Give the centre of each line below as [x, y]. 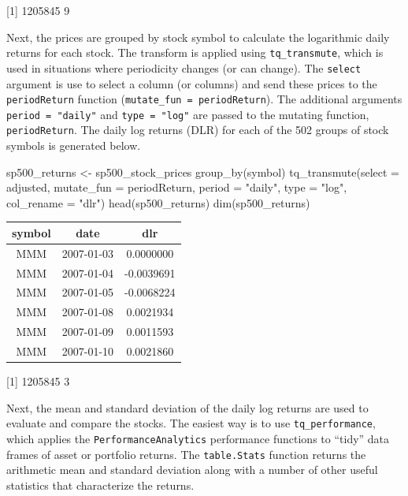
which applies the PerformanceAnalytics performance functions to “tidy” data [198, 438]
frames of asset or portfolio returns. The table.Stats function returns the [186, 454]
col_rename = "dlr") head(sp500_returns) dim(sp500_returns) [158, 202]
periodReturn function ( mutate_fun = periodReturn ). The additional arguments [204, 99]
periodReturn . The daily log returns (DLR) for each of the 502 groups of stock [198, 130]
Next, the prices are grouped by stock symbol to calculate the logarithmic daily [198, 37]
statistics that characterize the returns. [100, 485]
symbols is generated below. [74, 145]
